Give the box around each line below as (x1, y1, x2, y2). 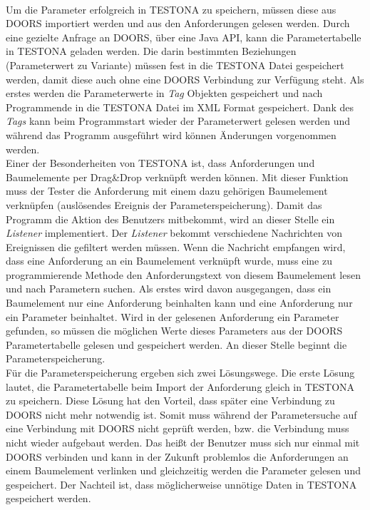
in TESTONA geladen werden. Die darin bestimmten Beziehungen (6, 44, 297, 58)
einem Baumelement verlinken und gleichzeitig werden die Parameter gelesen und (6, 463, 361, 478)
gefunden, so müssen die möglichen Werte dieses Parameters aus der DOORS (6, 323, 343, 338)
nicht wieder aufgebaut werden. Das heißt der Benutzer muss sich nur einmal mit (6, 435, 360, 449)
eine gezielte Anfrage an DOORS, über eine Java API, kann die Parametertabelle (6, 29, 361, 44)
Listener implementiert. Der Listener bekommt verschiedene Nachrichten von (6, 225, 342, 240)
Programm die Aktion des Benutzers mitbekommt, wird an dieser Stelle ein (6, 211, 335, 226)
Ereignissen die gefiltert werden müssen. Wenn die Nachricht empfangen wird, (6, 239, 346, 254)
